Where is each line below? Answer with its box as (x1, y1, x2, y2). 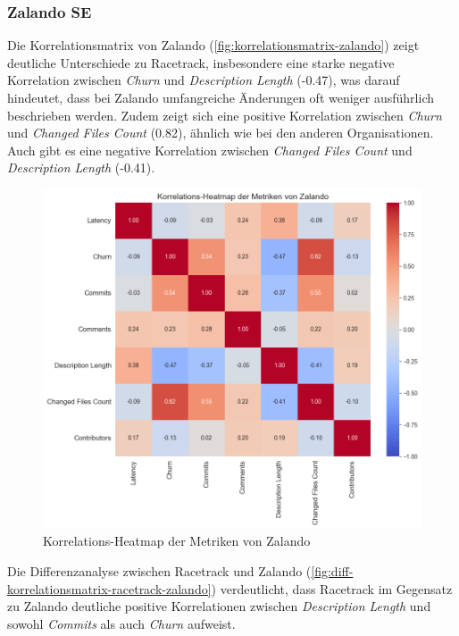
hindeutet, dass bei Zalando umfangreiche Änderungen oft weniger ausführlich (7, 88, 434, 106)
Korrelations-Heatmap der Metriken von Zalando (43, 531, 311, 550)
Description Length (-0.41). (7, 158, 155, 177)
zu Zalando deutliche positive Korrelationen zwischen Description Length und (7, 597, 431, 615)
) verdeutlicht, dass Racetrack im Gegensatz (211, 579, 453, 598)
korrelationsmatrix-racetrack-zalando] (7, 579, 212, 598)
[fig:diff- (311, 561, 354, 580)
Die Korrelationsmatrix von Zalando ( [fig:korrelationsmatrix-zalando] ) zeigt (7, 36, 420, 54)
